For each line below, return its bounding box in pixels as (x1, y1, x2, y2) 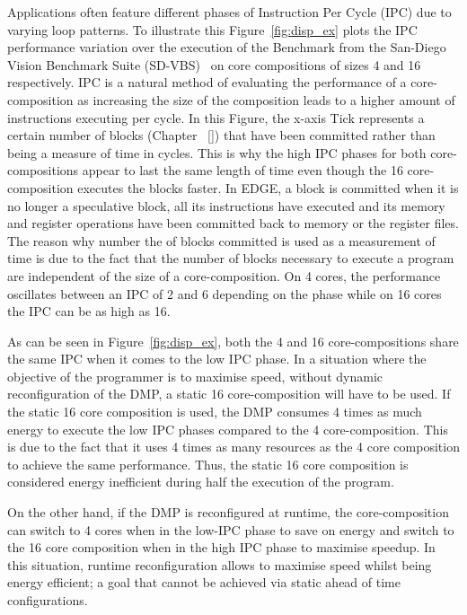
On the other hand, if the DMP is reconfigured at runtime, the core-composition (7, 503, 449, 522)
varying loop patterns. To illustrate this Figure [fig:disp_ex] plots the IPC (7, 20, 418, 39)
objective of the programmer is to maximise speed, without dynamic (7, 366, 383, 385)
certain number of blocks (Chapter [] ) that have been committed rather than (7, 126, 436, 145)
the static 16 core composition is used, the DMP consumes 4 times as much (7, 402, 422, 421)
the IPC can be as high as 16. (7, 302, 171, 321)
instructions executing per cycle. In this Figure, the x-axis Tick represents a (7, 108, 425, 127)
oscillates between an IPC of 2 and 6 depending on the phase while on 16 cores (7, 284, 442, 303)
